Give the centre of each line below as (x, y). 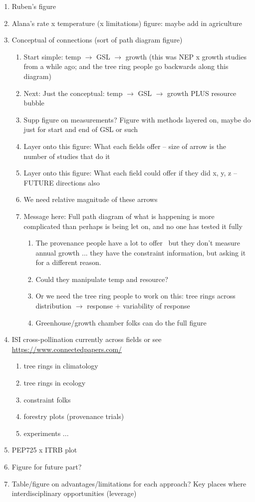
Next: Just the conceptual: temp (73, 93)
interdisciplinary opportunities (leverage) (74, 493)
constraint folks (47, 399)
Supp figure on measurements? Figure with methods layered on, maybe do (137, 119)
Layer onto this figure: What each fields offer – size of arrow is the (125, 146)
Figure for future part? (47, 466)
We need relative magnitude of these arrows (91, 199)
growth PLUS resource (202, 93)
